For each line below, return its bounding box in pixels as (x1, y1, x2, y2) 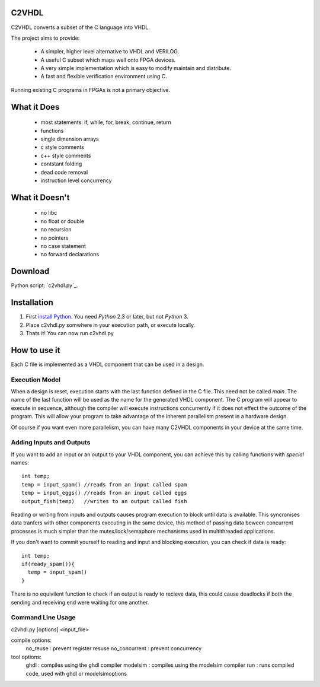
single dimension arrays (40, 135, 99, 142)
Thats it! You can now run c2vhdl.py (25, 329, 114, 336)
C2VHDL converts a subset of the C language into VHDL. (11, 24, 151, 31)
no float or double (40, 217, 85, 225)
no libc (40, 209, 57, 217)
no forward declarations (40, 251, 100, 258)
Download (11, 266, 50, 276)
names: (11, 459, 29, 466)
